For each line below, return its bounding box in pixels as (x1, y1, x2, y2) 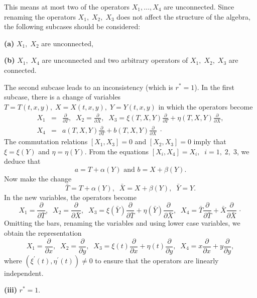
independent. (4, 267, 44, 278)
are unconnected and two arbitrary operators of (42, 55, 188, 65)
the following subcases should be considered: (4, 21, 141, 32)
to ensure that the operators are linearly (95, 255, 219, 265)
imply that (193, 136, 226, 147)
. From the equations (84, 146, 149, 156)
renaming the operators (4, 11, 76, 22)
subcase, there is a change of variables (4, 91, 121, 102)
